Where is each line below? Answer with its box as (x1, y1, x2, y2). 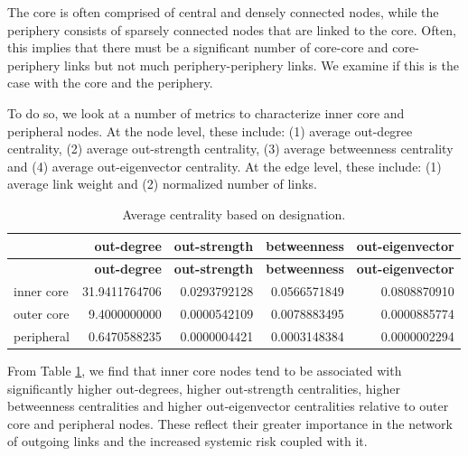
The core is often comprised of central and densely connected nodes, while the (7, 3, 439, 21)
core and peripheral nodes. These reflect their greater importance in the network (7, 414, 453, 433)
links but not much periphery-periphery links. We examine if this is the (64, 55, 459, 74)
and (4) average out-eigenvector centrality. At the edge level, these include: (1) (7, 156, 442, 175)
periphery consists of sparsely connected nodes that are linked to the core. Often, (7, 20, 456, 39)
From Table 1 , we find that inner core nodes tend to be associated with (7, 361, 402, 379)
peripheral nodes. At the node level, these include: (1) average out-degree (7, 121, 413, 140)
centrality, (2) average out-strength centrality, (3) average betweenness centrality (7, 139, 454, 158)
